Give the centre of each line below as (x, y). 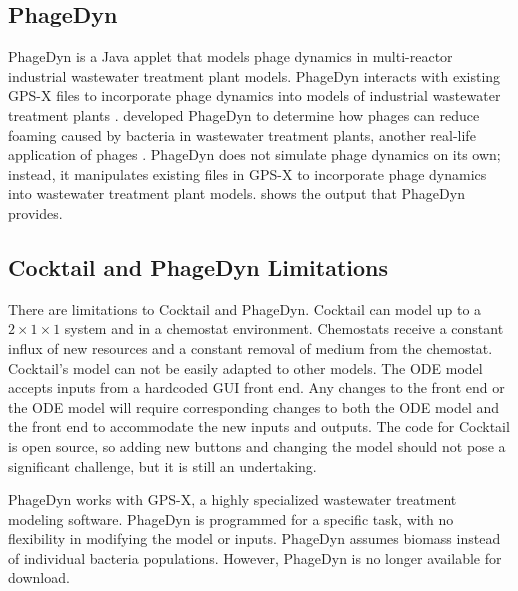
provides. (35, 212)
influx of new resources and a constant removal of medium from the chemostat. (250, 347)
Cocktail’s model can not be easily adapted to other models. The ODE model (245, 367)
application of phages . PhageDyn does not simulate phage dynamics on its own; (254, 154)
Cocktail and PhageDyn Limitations (198, 266)
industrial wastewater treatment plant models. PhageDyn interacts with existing (254, 75)
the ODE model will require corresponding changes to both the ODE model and (254, 406)
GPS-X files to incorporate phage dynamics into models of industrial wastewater (254, 95)
